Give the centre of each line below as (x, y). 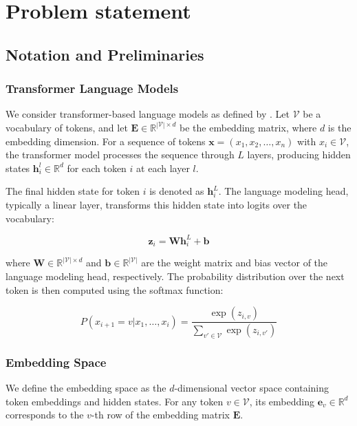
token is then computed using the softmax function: (115, 289)
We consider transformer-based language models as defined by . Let (148, 114)
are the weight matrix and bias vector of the (235, 263)
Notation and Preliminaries (105, 54)
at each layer (163, 168)
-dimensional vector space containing (251, 388)
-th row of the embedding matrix (160, 415)
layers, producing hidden (299, 155)
